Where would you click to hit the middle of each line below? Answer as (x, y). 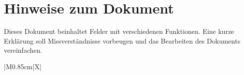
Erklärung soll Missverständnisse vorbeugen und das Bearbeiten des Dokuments (122, 40)
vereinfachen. (23, 50)
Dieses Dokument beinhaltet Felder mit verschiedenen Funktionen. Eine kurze (119, 31)
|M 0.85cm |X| (23, 66)
